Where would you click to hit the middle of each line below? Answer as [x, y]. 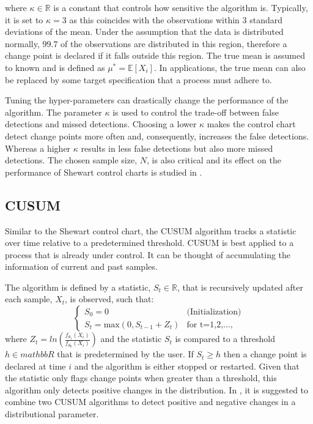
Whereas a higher [38, 148]
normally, [22, 43]
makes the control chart [251, 124]
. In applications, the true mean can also [230, 67]
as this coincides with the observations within [154, 19]
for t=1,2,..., [210, 325]
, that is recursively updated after [240, 287]
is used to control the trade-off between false [196, 112]
